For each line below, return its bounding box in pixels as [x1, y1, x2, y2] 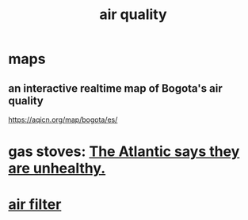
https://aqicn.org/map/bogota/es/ [8, 115, 118, 124]
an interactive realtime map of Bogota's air [8, 82, 223, 95]
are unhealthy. [8, 160, 106, 177]
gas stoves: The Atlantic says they [8, 142, 240, 161]
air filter [8, 195, 62, 214]
